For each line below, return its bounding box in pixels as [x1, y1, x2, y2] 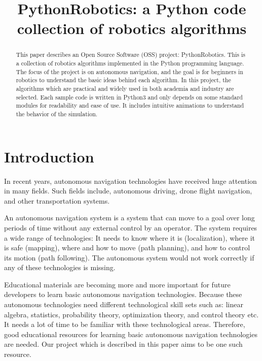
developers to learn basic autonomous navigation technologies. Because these [4, 289, 242, 300]
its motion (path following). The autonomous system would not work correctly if [4, 252, 254, 262]
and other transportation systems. [4, 195, 110, 206]
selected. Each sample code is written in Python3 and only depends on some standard [16, 92, 243, 101]
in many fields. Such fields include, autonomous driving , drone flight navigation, [4, 185, 252, 196]
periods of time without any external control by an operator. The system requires [4, 222, 257, 233]
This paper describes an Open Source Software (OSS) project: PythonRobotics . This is [16, 50, 245, 59]
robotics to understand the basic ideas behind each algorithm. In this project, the [16, 76, 231, 84]
